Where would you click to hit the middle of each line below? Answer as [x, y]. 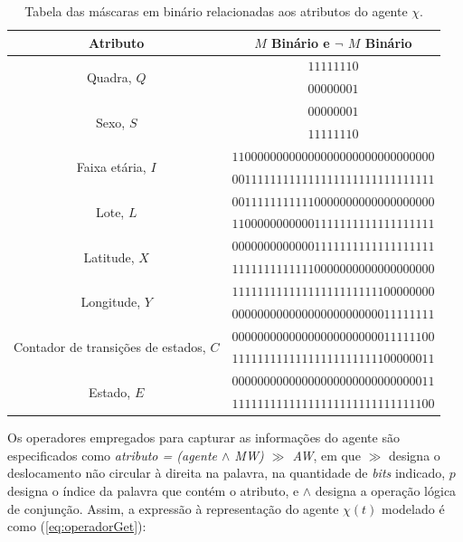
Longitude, [111, 302]
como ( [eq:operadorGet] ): [77, 526]
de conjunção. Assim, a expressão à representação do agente [173, 508]
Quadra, [109, 76]
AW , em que [326, 455]
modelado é [413, 508]
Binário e [301, 42]
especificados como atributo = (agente [112, 455]
